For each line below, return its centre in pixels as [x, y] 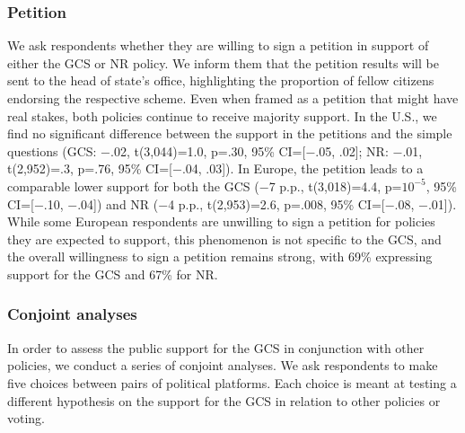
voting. [26, 418]
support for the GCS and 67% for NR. [113, 274]
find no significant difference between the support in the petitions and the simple [230, 133]
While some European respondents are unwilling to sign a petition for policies [221, 221]
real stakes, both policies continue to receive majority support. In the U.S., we [222, 115]
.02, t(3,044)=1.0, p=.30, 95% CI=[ [208, 150]
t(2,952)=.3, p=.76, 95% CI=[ [90, 168]
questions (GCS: [52, 150]
